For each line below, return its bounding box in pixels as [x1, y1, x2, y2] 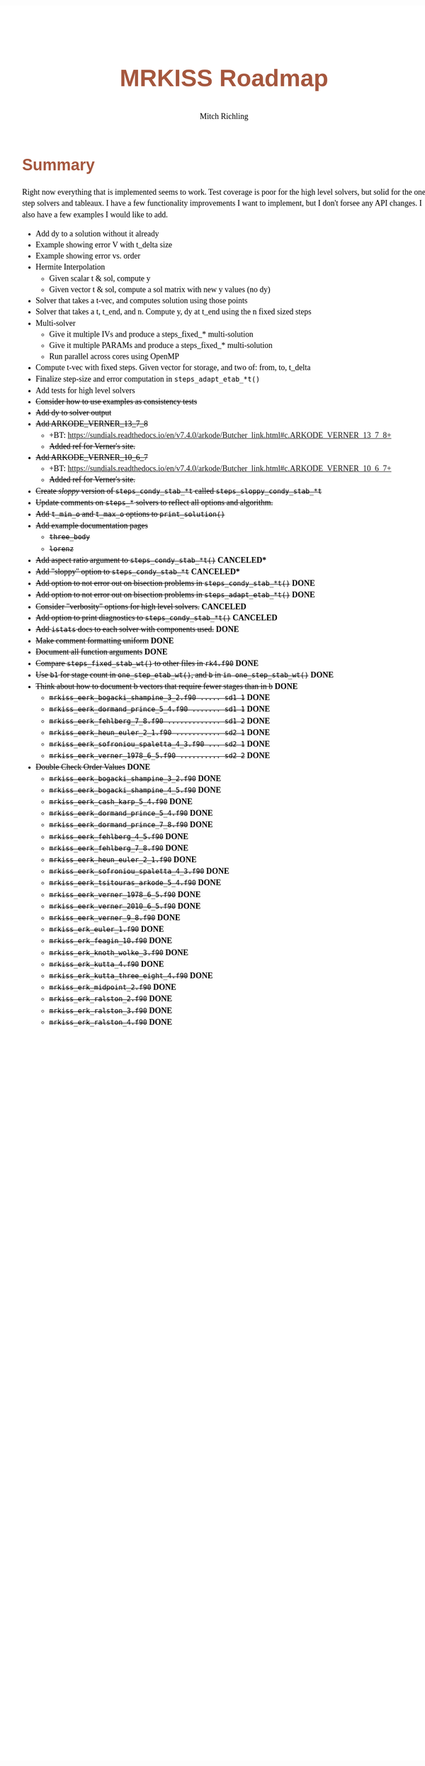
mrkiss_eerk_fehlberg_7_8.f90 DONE [49, 843, 189, 853]
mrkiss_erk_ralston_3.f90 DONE [49, 1006, 173, 1016]
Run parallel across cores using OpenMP [49, 351, 180, 361]
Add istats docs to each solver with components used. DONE [35, 624, 239, 634]
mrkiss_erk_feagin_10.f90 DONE [49, 936, 173, 946]
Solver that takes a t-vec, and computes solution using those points [35, 296, 248, 305]
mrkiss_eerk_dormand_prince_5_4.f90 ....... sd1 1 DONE [49, 704, 271, 714]
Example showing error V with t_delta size [35, 240, 173, 250]
